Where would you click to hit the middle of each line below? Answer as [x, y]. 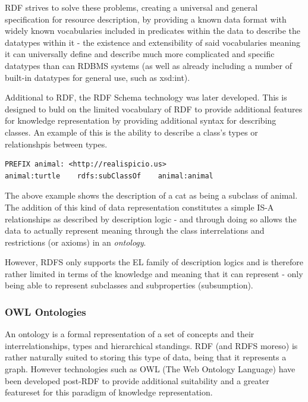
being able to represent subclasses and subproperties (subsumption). [129, 285]
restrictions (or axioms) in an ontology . [76, 242]
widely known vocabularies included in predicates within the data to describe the [153, 31]
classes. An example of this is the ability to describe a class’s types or [131, 132]
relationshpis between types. [56, 144]
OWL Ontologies [45, 311]
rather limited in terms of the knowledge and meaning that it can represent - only [154, 273]
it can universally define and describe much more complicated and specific [140, 54]
